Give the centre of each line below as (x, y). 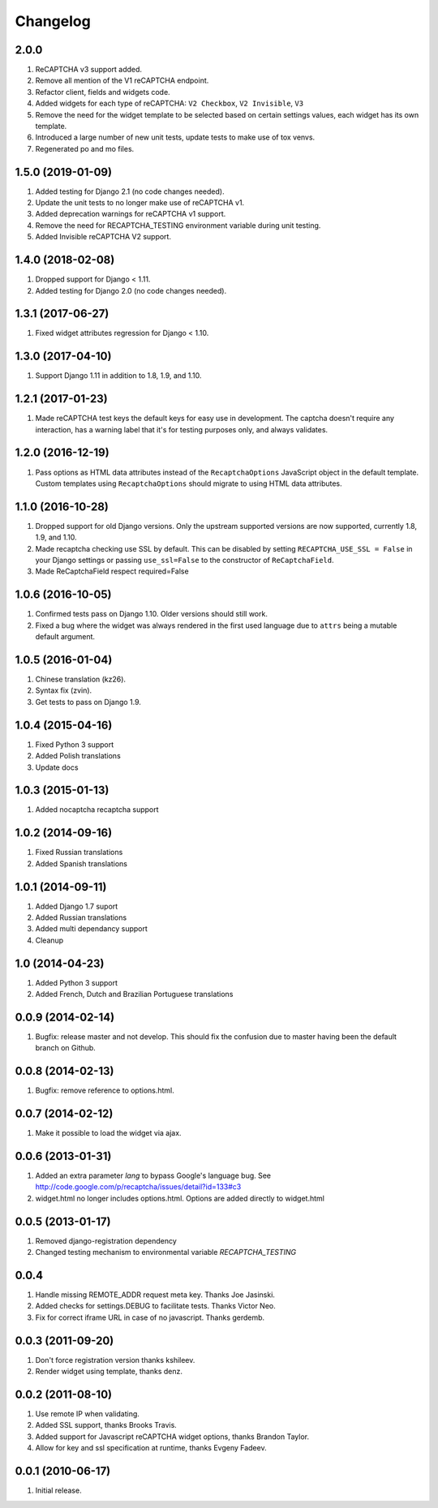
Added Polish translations (78, 756)
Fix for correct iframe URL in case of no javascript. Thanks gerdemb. (150, 1317)
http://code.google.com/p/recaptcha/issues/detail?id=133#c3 (138, 1187)
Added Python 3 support (76, 982)
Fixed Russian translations (79, 853)
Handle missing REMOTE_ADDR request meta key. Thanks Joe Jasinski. (155, 1295)
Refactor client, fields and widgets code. (103, 92)
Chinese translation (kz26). (80, 679)
